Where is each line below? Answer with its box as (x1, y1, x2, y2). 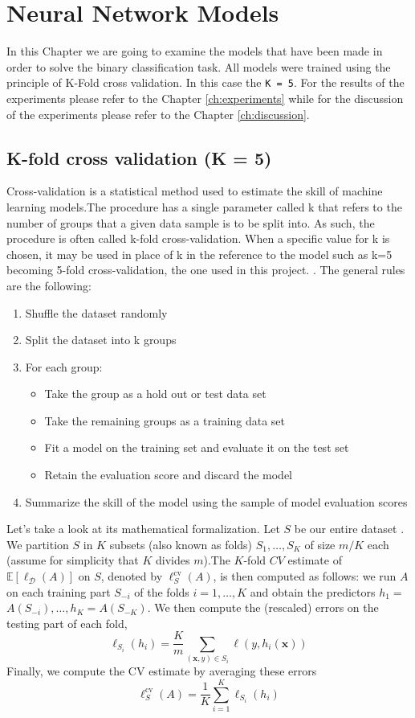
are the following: (6, 277, 92, 293)
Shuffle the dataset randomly (25, 304, 168, 321)
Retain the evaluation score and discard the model (44, 466, 293, 483)
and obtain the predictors (250, 583, 376, 600)
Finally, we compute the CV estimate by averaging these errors (6, 663, 317, 679)
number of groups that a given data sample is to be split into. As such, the (6, 214, 375, 231)
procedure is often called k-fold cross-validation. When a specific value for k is (6, 230, 390, 247)
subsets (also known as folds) (109, 535, 253, 552)
